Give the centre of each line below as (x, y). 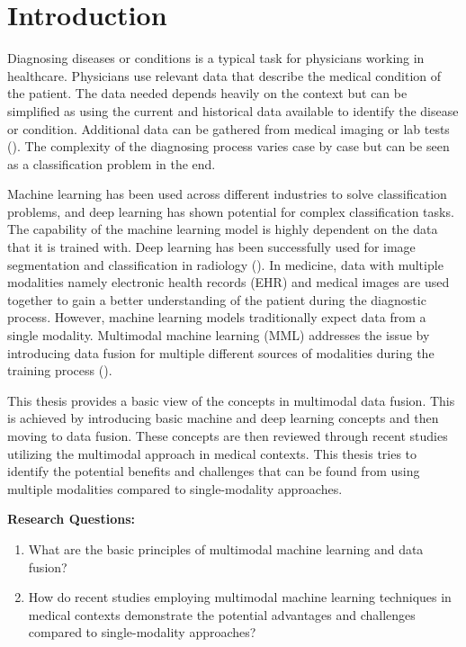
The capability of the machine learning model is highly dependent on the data (223, 229)
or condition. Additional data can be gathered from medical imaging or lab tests (229, 128)
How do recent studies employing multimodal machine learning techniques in (240, 597)
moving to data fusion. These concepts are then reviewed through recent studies (228, 436)
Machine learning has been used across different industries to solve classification (227, 194)
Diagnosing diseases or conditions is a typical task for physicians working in (216, 58)
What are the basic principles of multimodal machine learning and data (226, 548)
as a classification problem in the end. (112, 163)
